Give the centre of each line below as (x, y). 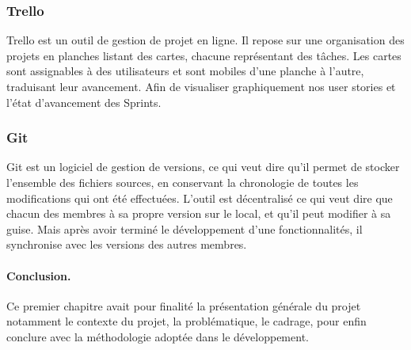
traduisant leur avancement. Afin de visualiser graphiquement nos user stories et (201, 86)
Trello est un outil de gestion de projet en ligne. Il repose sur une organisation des (205, 40)
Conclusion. (39, 275)
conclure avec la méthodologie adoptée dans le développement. (158, 336)
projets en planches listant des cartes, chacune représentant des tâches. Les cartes (204, 55)
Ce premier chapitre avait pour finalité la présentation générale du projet (184, 305)
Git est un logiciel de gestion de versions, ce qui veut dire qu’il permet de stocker (203, 167)
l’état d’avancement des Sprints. (84, 102)
